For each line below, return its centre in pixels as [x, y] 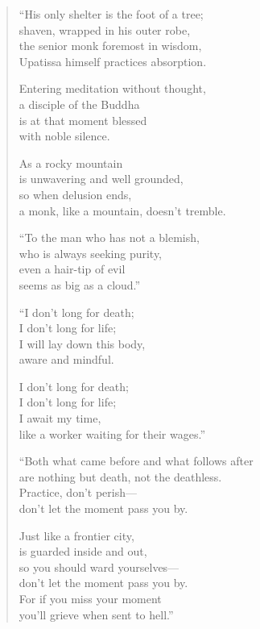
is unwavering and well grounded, [101, 179]
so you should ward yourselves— [99, 567]
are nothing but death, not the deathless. [120, 476]
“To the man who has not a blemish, [109, 237]
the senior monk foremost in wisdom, [110, 46]
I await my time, [60, 418]
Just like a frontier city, [76, 535]
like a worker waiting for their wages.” [112, 433]
